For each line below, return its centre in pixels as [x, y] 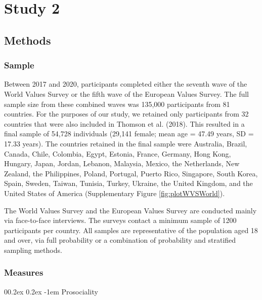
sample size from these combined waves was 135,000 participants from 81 [117, 104]
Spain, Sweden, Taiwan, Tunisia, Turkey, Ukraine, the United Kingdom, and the [128, 183]
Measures [24, 272]
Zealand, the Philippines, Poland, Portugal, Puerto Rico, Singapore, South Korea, [131, 173]
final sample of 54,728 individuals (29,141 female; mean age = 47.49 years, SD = [129, 134]
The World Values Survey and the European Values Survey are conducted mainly [130, 210]
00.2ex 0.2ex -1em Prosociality [51, 291]
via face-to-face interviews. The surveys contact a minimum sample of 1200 [120, 220]
